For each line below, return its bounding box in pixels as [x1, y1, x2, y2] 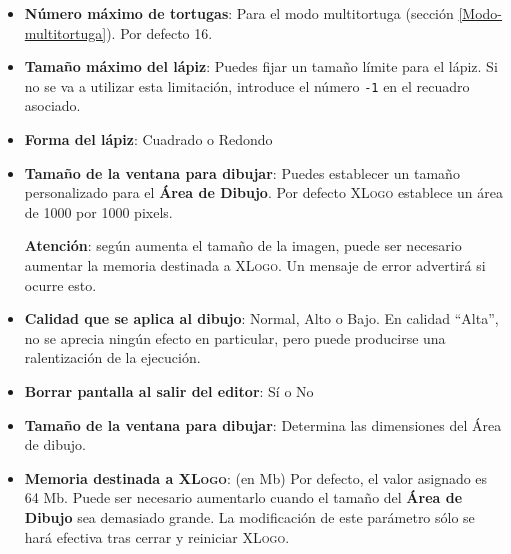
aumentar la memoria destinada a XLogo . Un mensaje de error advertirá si [24, 255, 486, 275]
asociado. [24, 95, 81, 116]
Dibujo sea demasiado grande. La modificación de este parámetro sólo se [24, 506, 475, 527]
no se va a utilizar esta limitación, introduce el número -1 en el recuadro [24, 75, 470, 96]
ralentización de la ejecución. [24, 347, 201, 368]
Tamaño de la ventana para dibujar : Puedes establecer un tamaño [24, 162, 460, 183]
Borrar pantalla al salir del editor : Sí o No [24, 380, 314, 401]
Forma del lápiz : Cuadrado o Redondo [24, 129, 273, 150]
